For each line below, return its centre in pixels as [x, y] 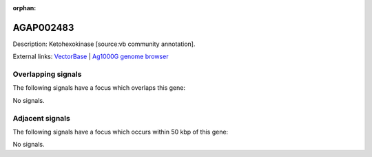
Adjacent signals [41, 118]
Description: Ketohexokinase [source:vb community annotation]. [104, 44]
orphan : [24, 8]
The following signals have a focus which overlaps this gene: [99, 88]
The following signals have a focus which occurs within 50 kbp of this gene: [121, 132]
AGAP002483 [43, 27]
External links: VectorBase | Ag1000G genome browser [91, 57]
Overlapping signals [47, 74]
